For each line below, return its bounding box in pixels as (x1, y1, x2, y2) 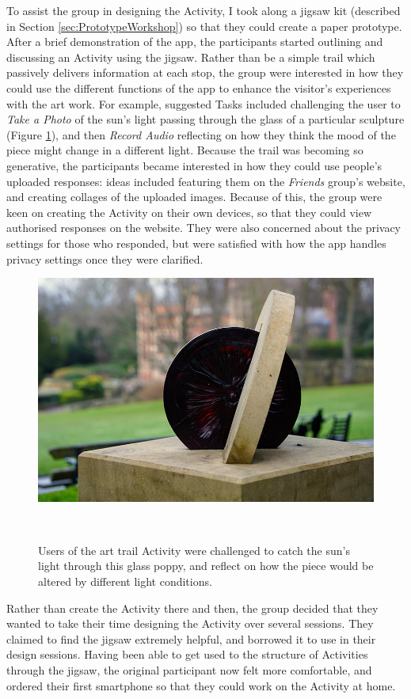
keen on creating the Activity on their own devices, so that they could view (6, 203, 372, 220)
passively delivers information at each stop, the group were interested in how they (6, 64, 404, 81)
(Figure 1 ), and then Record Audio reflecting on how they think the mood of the (6, 126, 396, 142)
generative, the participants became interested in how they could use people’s (6, 157, 382, 173)
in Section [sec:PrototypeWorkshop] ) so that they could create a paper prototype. (6, 17, 402, 34)
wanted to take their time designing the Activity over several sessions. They (6, 615, 374, 632)
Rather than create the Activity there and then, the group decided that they (6, 599, 379, 616)
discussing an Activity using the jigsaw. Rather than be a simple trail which (6, 48, 375, 65)
